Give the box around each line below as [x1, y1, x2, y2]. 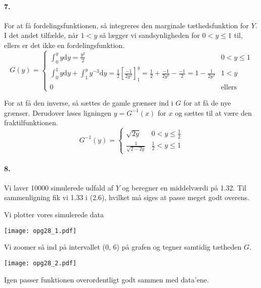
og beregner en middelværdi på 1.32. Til [122, 182, 246, 193]
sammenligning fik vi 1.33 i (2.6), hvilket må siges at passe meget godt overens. [4, 192, 250, 203]
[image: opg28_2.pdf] [4, 259, 77, 267]
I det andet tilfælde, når [4, 30, 79, 40]
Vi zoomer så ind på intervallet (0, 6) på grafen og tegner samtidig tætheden [4, 242, 242, 252]
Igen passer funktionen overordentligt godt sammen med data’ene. [4, 274, 209, 284]
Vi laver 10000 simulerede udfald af [4, 182, 113, 193]
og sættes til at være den [175, 107, 252, 118]
